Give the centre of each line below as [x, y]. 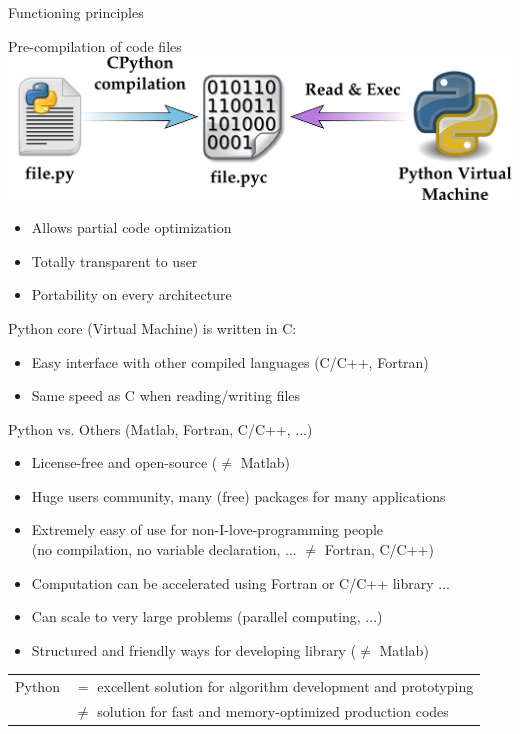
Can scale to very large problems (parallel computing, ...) [207, 616]
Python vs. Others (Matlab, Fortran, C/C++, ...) [160, 428]
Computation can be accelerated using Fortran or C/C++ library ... [241, 582]
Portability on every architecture [131, 294]
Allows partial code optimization [131, 227]
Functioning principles [76, 12]
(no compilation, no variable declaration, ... [164, 549]
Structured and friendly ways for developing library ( [194, 649]
